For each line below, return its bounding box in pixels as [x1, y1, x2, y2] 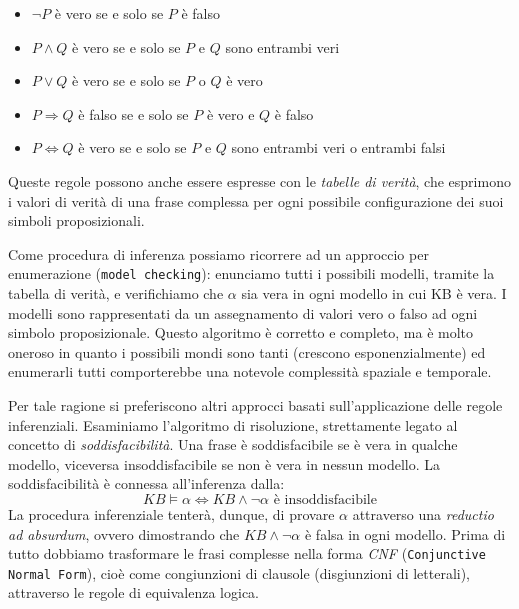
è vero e [206, 103, 255, 124]
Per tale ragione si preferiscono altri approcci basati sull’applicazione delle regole [8, 394, 503, 415]
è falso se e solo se [78, 103, 189, 124]
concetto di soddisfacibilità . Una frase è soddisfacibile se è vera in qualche [8, 434, 458, 455]
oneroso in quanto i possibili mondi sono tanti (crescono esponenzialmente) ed [8, 341, 486, 362]
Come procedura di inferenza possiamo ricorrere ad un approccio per [8, 243, 429, 264]
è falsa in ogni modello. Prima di [304, 523, 506, 544]
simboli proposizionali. [8, 210, 145, 231]
